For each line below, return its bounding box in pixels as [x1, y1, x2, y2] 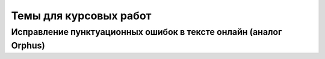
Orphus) [11, 40, 45, 51]
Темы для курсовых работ [11, 9, 152, 22]
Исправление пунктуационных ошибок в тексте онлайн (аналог [11, 26, 282, 37]
